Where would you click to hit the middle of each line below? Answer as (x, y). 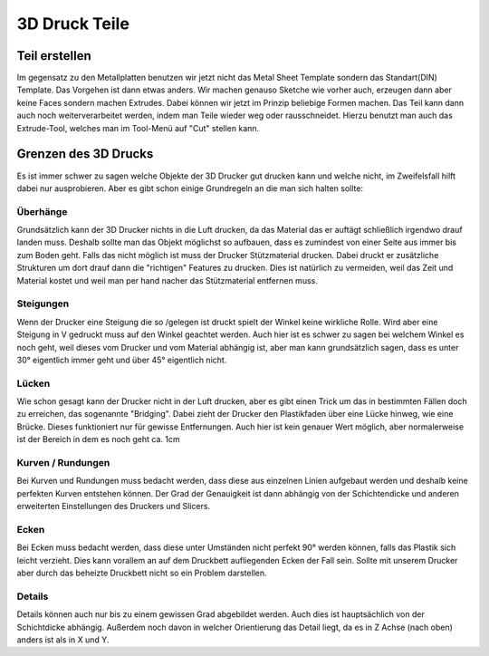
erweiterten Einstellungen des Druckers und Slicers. (114, 506)
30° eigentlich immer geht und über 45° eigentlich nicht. (122, 360)
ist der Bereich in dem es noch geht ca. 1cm (98, 439)
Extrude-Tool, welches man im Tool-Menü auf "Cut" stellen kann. (138, 128)
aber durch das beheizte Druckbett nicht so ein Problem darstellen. (142, 573)
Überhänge (42, 211)
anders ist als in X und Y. (63, 640)
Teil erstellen (54, 56)
